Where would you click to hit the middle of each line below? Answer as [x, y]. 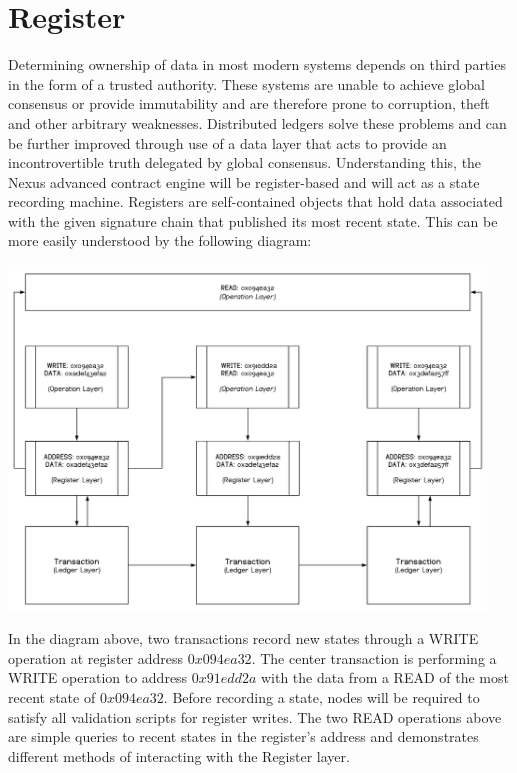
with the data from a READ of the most [384, 677]
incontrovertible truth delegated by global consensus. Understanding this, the [245, 162]
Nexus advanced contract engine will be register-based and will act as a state [244, 181]
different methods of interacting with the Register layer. [179, 755]
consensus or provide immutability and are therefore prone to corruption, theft [249, 103]
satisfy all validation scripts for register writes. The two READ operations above [255, 716]
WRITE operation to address [98, 677]
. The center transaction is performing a [374, 657]
